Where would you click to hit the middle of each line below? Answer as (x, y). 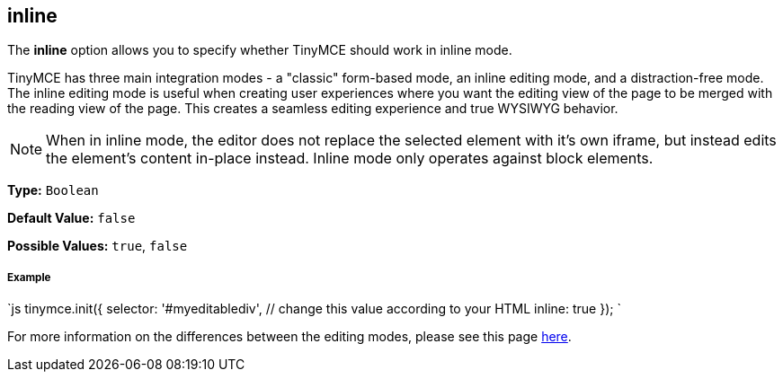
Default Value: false (71, 218)
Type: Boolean (53, 190)
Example (29, 277)
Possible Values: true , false (98, 246)
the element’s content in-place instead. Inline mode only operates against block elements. (350, 159)
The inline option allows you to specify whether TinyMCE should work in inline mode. (260, 50)
